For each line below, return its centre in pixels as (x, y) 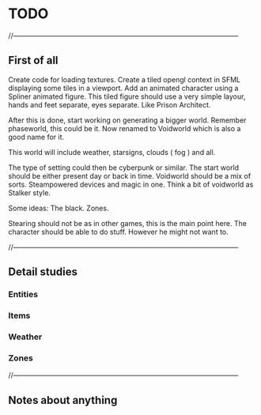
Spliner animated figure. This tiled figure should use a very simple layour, (127, 96)
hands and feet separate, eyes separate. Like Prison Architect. (110, 104)
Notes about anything (63, 400)
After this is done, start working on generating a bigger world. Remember (127, 120)
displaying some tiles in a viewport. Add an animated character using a (123, 88)
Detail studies (43, 272)
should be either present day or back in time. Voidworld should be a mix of (130, 175)
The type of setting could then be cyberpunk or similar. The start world (124, 168)
